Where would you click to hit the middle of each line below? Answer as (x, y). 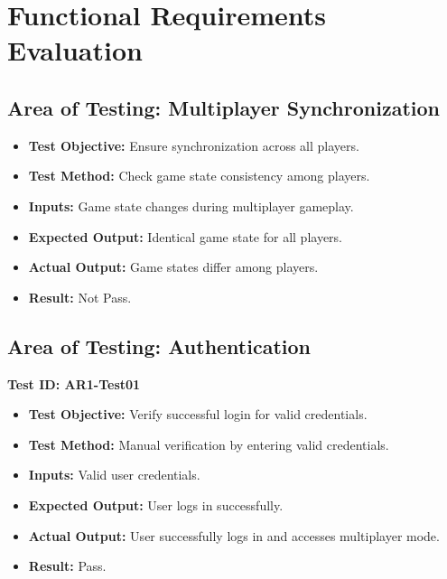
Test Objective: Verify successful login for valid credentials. (198, 414)
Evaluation (75, 50)
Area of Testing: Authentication (159, 346)
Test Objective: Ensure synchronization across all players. (194, 145)
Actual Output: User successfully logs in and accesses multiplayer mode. (234, 535)
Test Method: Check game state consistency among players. (199, 176)
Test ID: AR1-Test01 (74, 383)
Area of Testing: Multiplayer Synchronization (223, 107)
